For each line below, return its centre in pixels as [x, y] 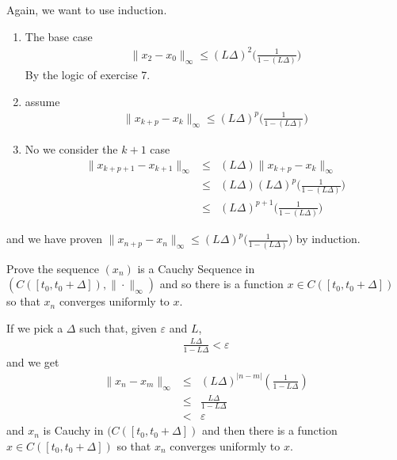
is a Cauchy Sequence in [196, 268]
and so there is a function [221, 284]
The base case [59, 36]
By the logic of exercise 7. [88, 75]
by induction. [328, 239]
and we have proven [54, 239]
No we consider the [71, 149]
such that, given [118, 327]
